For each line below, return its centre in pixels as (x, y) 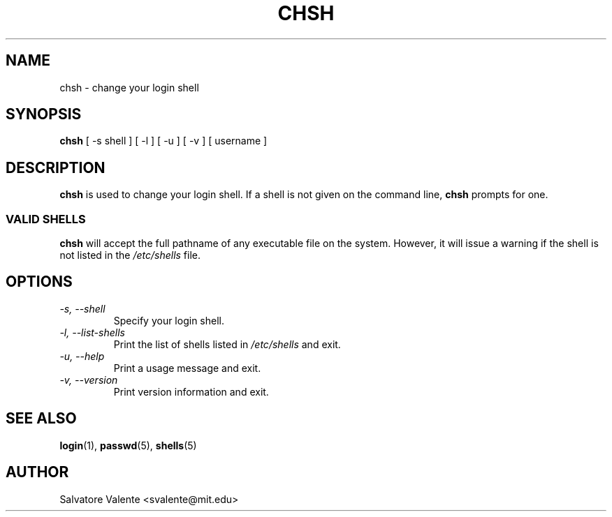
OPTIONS (39, 282)
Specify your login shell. (169, 320)
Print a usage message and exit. (187, 368)
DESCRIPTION (56, 167)
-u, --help (82, 356)
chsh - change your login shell (129, 87)
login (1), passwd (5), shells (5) (128, 445)
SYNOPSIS (44, 114)
